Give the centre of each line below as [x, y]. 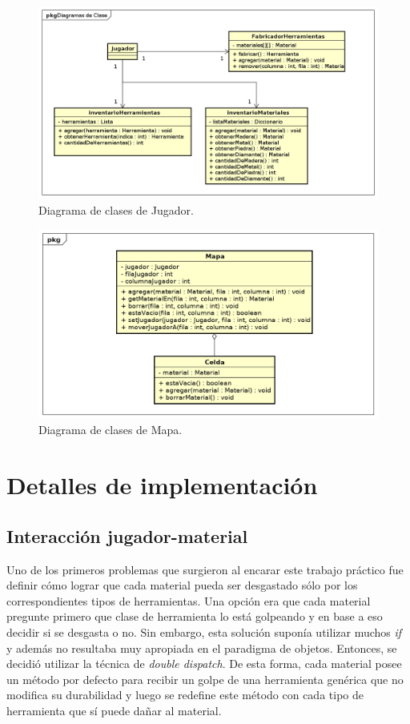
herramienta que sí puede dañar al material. [114, 710]
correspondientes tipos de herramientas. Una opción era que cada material [189, 600]
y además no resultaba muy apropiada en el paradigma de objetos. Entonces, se [202, 648]
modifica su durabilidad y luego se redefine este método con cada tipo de [185, 695]
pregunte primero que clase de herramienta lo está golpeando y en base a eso [195, 616]
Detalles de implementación [162, 485]
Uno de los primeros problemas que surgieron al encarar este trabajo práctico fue [205, 569]
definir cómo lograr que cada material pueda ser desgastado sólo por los [182, 585]
